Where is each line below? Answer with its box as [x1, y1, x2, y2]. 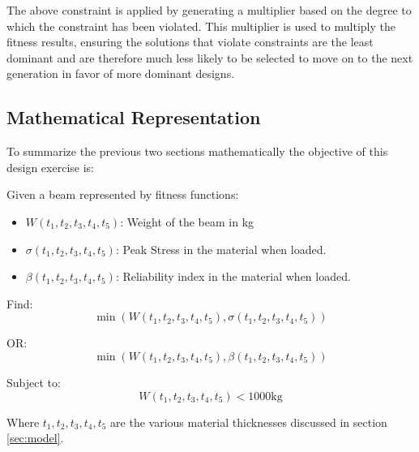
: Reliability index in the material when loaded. [115, 268, 351, 285]
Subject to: [6, 373, 61, 390]
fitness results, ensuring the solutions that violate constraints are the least [6, 33, 374, 50]
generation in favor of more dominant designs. [6, 65, 235, 82]
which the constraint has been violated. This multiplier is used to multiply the [6, 17, 395, 34]
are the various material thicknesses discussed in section [110, 413, 387, 430]
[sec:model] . [6, 429, 64, 446]
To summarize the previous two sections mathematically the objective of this [6, 143, 388, 160]
